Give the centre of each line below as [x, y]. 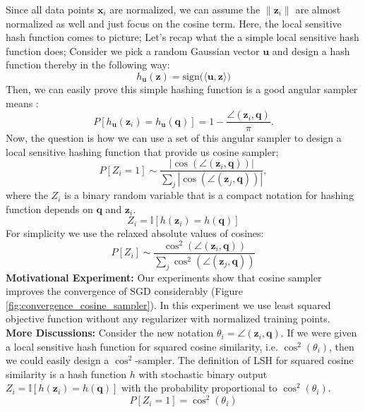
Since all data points [50, 9]
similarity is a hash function [66, 374]
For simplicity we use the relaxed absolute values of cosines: [135, 233]
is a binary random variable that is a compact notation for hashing [209, 195]
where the [27, 195]
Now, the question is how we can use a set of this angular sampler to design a [174, 138]
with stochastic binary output [203, 374]
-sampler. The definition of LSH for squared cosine [244, 360]
